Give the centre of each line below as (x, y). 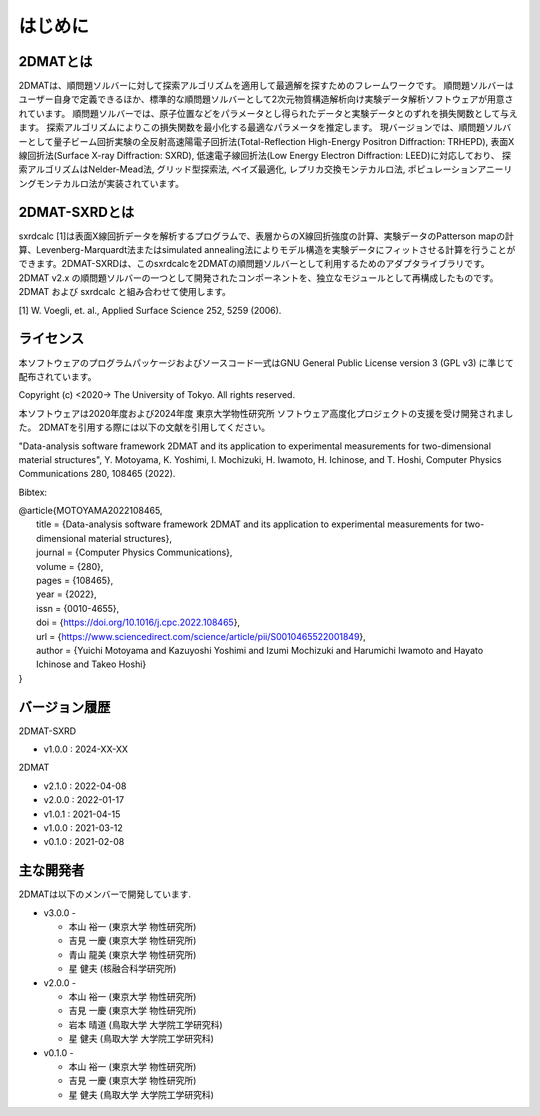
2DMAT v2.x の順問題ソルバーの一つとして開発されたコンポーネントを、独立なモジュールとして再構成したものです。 (258, 277)
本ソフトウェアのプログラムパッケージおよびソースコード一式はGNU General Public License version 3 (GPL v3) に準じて (266, 362)
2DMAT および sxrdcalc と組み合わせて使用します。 (125, 292)
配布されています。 (57, 376)
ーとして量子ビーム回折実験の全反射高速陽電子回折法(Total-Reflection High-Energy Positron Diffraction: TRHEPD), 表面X (266, 141)
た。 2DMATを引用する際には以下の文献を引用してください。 (144, 427)
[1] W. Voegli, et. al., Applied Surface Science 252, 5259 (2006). (150, 310)
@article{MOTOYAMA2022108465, (90, 511)
